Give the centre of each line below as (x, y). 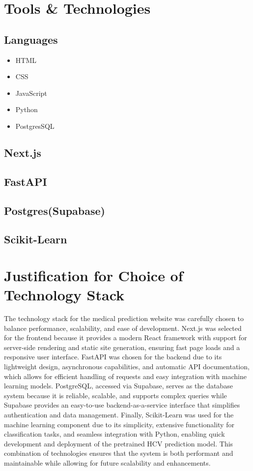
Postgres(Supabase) (55, 210)
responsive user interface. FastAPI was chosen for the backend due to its (113, 357)
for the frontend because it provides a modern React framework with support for (126, 338)
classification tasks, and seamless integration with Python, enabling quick (114, 434)
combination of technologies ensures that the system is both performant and (119, 453)
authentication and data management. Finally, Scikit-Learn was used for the (119, 414)
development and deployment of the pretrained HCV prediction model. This (119, 443)
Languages (31, 39)
